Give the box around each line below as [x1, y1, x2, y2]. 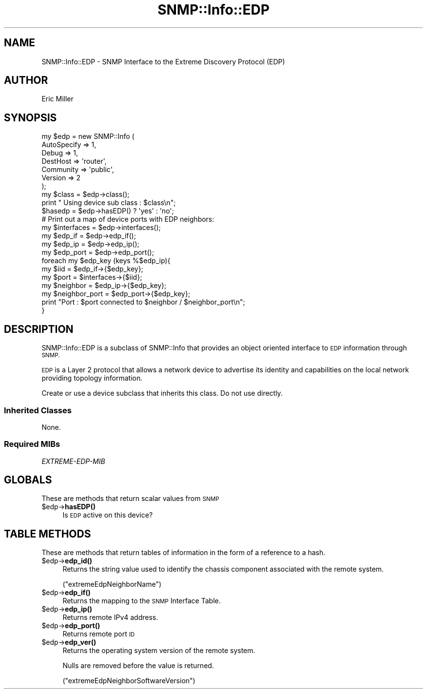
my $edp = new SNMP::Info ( [41, 132, 135, 141]
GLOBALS [4, 474, 52, 486]
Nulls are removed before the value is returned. [62, 661, 214, 670]
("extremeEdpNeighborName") [62, 580, 162, 589]
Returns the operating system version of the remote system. [62, 646, 255, 655]
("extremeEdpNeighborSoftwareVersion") [62, 676, 195, 685]
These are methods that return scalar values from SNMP [41, 494, 219, 503]
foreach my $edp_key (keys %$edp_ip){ [41, 256, 171, 265]
